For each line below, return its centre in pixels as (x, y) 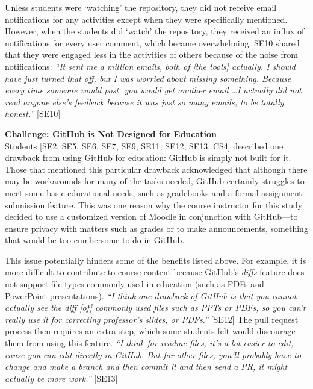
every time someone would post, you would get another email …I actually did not (153, 90)
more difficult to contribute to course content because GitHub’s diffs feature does (155, 272)
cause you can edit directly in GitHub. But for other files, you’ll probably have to (153, 354)
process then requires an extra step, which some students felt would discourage (150, 331)
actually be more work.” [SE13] (61, 378)
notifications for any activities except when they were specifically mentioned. (146, 19)
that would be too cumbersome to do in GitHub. (95, 240)
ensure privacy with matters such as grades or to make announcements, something (156, 228)
